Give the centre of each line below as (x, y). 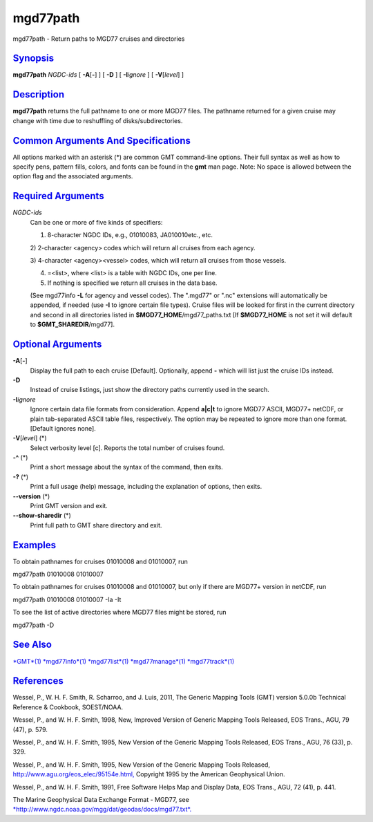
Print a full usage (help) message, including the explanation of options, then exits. (146, 487)
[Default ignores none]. (63, 428)
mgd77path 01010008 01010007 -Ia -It (67, 599)
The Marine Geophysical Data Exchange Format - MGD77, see (101, 799)
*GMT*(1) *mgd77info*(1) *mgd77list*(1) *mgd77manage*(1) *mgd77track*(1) (124, 661)
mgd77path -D (34, 625)
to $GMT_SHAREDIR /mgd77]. (73, 324)
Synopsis (34, 58)
